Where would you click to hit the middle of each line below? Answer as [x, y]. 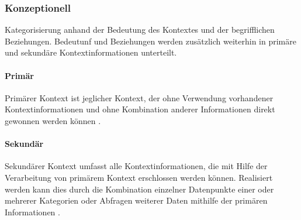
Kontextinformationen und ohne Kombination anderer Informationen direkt [140, 109]
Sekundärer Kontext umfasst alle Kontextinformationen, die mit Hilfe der [136, 166]
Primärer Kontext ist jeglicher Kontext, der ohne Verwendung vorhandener [139, 97]
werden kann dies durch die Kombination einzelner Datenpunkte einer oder [139, 189]
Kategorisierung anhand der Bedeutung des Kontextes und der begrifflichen [140, 30]
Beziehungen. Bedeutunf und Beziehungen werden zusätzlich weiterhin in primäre [150, 41]
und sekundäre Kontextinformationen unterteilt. [91, 52]
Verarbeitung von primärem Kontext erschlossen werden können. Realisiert [139, 177]
